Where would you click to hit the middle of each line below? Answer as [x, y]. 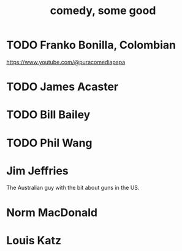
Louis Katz [34, 240]
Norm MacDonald [52, 212]
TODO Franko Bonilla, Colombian [91, 45]
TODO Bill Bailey [48, 115]
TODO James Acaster [62, 87]
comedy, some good [103, 11]
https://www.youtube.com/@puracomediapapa [66, 62]
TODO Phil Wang [50, 143]
